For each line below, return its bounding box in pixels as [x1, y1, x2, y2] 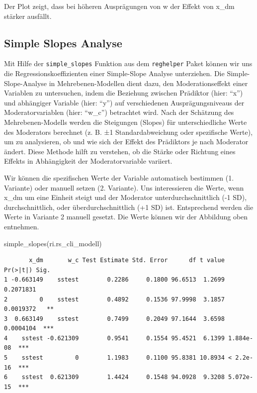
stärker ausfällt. [4, 10, 52, 21]
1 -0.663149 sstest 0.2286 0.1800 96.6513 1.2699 [4, 276, 225, 284]
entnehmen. [4, 221, 39, 231]
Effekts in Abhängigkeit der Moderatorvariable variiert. [4, 156, 172, 166]
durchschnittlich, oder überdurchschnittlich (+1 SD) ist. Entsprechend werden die [4, 201, 254, 212]
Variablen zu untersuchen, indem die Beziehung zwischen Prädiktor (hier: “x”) [4, 88, 243, 98]
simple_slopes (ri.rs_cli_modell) [4, 238, 102, 248]
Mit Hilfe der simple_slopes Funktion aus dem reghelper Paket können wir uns [4, 58, 253, 69]
